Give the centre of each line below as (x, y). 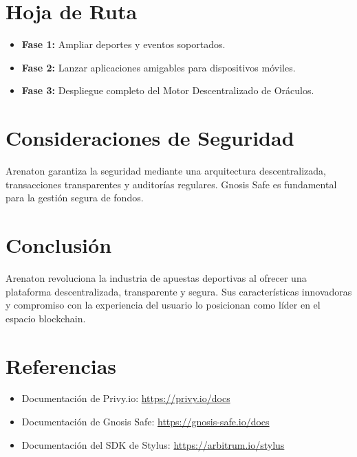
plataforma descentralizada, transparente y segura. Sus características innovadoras (179, 291)
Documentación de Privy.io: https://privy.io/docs (126, 398)
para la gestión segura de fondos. (75, 198)
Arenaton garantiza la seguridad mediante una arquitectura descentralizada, (166, 171)
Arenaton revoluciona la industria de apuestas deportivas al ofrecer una (156, 277)
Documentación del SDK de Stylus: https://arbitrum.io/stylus (153, 444)
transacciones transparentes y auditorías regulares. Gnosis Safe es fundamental (171, 184)
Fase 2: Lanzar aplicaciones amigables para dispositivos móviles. (159, 67)
